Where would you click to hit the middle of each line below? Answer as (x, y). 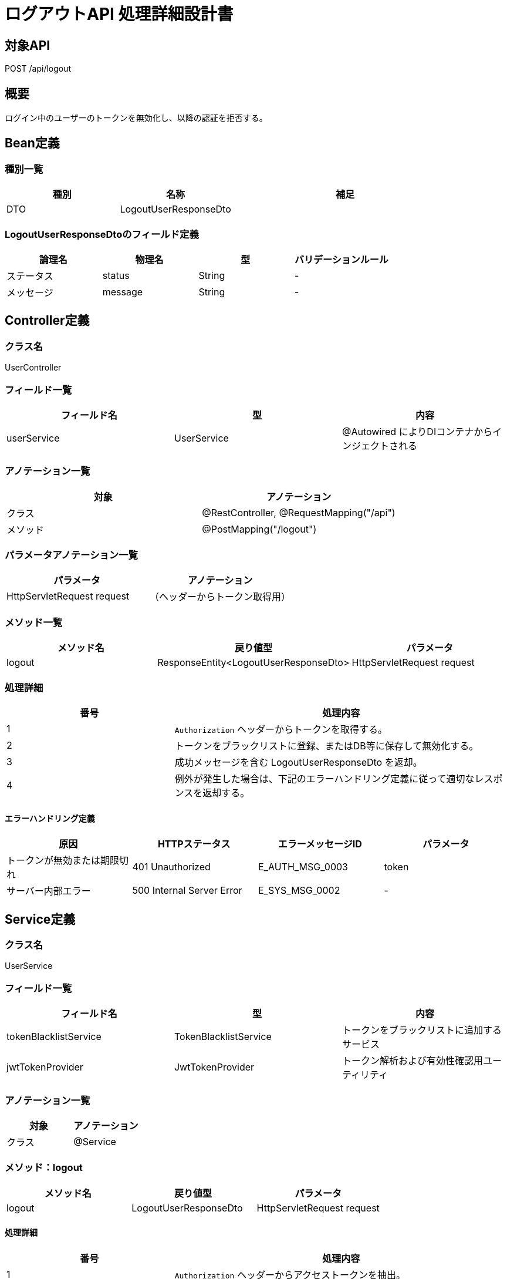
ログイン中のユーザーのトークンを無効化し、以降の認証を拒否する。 (136, 118)
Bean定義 (32, 143)
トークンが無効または (54, 861)
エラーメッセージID (320, 844)
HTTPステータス (194, 844)
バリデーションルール (342, 259)
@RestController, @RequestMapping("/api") (299, 512)
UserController (33, 368)
